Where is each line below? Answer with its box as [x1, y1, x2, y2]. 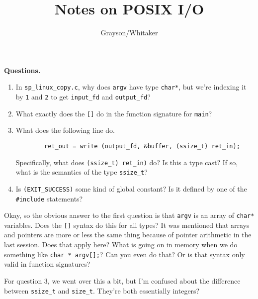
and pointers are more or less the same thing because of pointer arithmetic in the [4, 229, 252, 240]
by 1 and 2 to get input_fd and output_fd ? [15, 91, 151, 101]
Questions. [4, 65, 41, 75]
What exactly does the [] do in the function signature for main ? [15, 108, 212, 118]
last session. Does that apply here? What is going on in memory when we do [4, 239, 238, 250]
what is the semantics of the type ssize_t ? [15, 167, 148, 177]
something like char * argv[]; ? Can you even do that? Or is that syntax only [4, 249, 245, 259]
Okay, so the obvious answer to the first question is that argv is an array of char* [4, 210, 255, 220]
